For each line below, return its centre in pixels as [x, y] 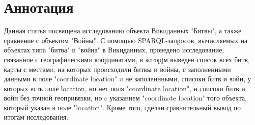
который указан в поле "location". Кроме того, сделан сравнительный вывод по [122, 107]
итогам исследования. [36, 117]
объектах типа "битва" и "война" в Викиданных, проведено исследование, [114, 50]
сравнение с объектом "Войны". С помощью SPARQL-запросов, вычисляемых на [126, 40]
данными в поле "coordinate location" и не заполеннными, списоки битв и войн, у [127, 79]
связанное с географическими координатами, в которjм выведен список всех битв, [127, 59]
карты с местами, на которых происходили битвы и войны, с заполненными [118, 69]
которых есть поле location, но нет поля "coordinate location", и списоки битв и [125, 88]
